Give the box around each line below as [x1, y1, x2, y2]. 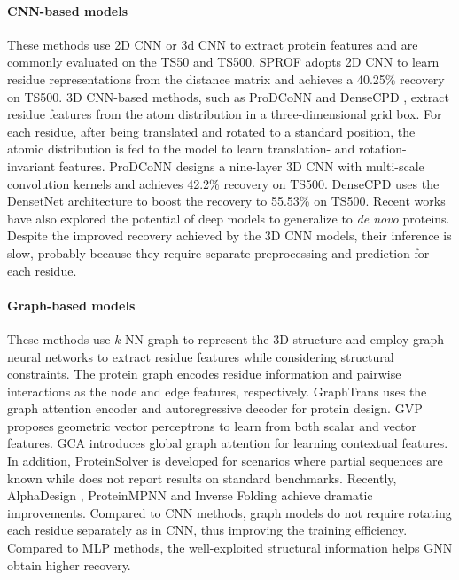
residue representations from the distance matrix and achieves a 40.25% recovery [7, 69, 445, 88]
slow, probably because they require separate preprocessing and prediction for [7, 243, 430, 262]
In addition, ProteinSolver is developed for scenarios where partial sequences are [7, 451, 443, 470]
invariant [7, 156, 56, 175]
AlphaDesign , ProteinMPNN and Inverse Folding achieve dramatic [7, 486, 373, 505]
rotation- [359, 139, 407, 158]
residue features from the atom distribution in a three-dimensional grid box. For [7, 105, 442, 123]
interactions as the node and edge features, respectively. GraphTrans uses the [7, 381, 427, 400]
